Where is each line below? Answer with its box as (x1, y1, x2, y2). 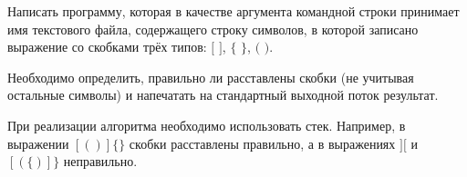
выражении (7, 133, 69, 152)
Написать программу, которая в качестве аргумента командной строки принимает (7, 2, 460, 20)
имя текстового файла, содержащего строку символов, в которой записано (7, 19, 419, 38)
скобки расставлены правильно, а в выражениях (129, 133, 396, 152)
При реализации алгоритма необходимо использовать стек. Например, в (7, 115, 406, 134)
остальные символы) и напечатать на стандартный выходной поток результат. (7, 85, 439, 104)
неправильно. (63, 152, 138, 171)
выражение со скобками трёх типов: (7, 37, 207, 56)
